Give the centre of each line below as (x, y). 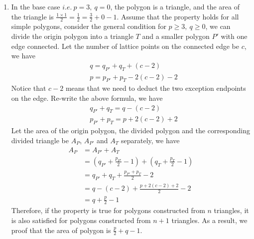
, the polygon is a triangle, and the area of (175, 6)
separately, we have (150, 140)
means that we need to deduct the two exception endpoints (156, 88)
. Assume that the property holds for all (178, 16)
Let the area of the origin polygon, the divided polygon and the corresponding (131, 130)
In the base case (36, 6)
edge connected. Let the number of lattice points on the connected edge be (125, 46)
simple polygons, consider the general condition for (89, 26)
